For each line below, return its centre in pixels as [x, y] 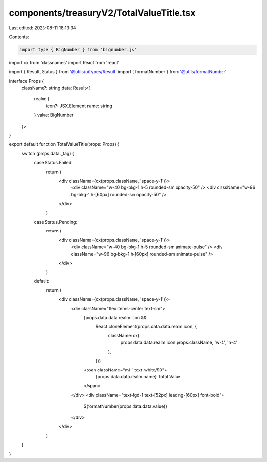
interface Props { [26, 81]
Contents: [19, 37]
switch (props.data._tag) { [48, 153]
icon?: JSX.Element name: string [79, 106]
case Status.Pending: [56, 222]
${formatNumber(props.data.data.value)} [125, 406]
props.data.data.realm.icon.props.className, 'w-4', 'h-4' [179, 343]
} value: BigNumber [54, 115]
